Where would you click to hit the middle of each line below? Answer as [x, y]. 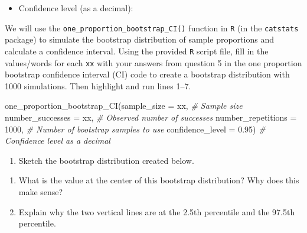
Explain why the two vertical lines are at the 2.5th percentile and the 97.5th [157, 211]
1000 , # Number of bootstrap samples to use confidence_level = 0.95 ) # [135, 129]
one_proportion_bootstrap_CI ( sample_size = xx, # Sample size [124, 106]
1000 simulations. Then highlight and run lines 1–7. [98, 85]
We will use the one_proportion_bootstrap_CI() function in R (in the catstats [152, 27]
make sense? [41, 191]
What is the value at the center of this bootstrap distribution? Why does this [159, 180]
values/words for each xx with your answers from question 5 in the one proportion [153, 62]
